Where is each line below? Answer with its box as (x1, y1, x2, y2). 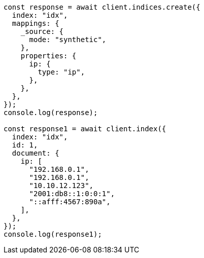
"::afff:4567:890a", (29, 198, 111, 206)
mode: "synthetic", (29, 35, 107, 44)
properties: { (20, 52, 77, 60)
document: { (12, 149, 59, 157)
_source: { (20, 27, 64, 35)
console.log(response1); (4, 230, 102, 238)
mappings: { (12, 19, 59, 27)
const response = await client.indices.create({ (4, 3, 200, 11)
